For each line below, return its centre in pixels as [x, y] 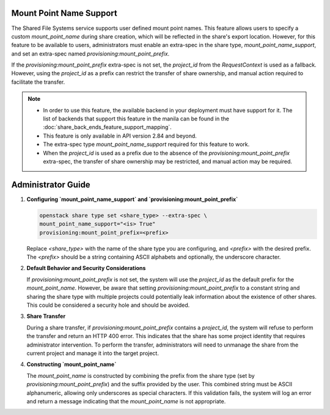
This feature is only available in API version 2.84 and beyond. [120, 136]
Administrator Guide [51, 184]
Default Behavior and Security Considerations [86, 268]
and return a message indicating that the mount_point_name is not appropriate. [126, 401]
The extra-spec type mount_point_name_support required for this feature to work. [146, 144]
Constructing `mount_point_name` [71, 364]
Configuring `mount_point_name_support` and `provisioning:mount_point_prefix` [132, 199]
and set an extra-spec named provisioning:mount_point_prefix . [90, 53]
